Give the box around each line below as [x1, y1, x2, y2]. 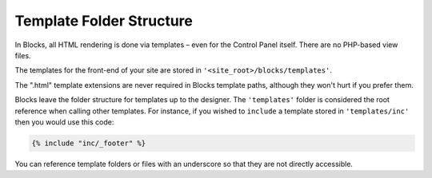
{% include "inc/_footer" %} [31, 138, 146, 148]
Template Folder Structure [14, 12, 194, 30]
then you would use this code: [14, 117, 114, 127]
